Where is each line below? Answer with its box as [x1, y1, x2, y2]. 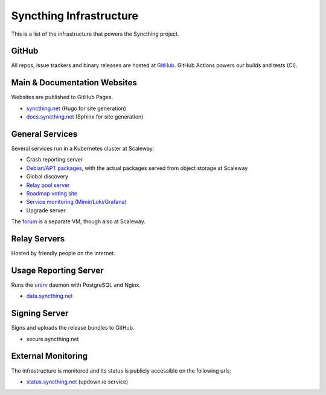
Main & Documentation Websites [11, 77, 137, 88]
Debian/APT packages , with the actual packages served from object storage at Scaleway [26, 164, 248, 172]
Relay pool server [26, 181, 70, 189]
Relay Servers [11, 233, 65, 244]
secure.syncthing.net [26, 335, 79, 342]
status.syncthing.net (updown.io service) [26, 378, 129, 385]
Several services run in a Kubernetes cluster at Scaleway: [11, 145, 155, 152]
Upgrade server [26, 206, 66, 214]
